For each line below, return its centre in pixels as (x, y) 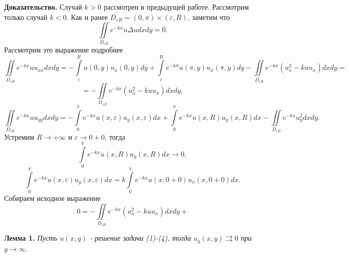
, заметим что (209, 17)
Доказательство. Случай (43, 7)
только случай (26, 17)
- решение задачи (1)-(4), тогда (140, 238)
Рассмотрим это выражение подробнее (64, 49)
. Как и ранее (87, 17)
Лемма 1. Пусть (31, 238)
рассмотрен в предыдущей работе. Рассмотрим (176, 7)
